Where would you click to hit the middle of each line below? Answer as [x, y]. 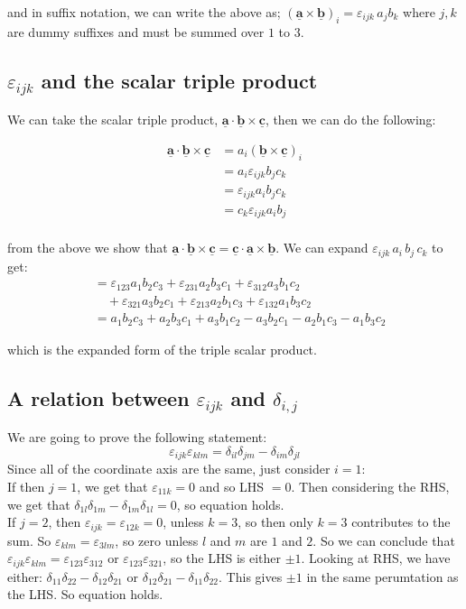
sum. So [29, 540]
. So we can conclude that [384, 540]
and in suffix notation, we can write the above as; [144, 12]
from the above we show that [88, 248]
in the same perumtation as [382, 576]
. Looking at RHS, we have [376, 558]
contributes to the [401, 522]
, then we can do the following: [350, 120]
